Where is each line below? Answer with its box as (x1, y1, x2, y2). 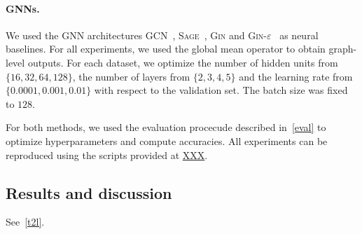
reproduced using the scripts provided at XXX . (6, 147, 208, 162)
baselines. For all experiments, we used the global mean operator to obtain (6, 41, 326, 56)
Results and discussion (6, 181, 172, 203)
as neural (279, 27, 319, 42)
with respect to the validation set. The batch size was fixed (94, 83, 348, 97)
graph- (328, 41, 357, 56)
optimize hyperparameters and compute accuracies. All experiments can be (6, 133, 328, 148)
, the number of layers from (72, 69, 190, 83)
